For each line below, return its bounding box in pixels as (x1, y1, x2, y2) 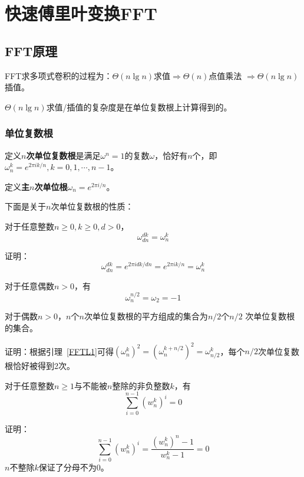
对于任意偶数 (5, 279, 54, 292)
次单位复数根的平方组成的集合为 (84, 310, 208, 322)
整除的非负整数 (112, 379, 170, 391)
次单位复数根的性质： (51, 200, 134, 213)
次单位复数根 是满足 (26, 149, 101, 161)
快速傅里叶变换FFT (5, 1, 157, 25)
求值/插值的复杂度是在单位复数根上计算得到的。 (46, 100, 232, 113)
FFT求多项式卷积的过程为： (5, 69, 113, 81)
